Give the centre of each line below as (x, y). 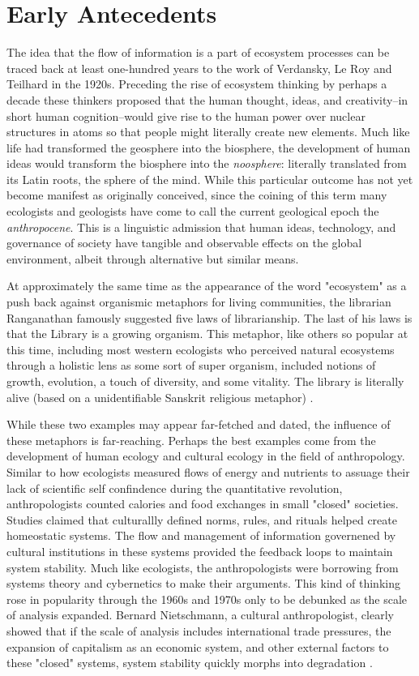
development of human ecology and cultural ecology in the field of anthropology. (206, 456)
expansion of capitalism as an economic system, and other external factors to (198, 646)
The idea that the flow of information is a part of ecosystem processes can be (198, 52)
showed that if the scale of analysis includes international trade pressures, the (199, 630)
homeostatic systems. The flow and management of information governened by (201, 535)
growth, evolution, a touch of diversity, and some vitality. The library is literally (205, 381)
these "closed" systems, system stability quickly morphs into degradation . (190, 663)
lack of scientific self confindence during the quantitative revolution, (175, 488)
